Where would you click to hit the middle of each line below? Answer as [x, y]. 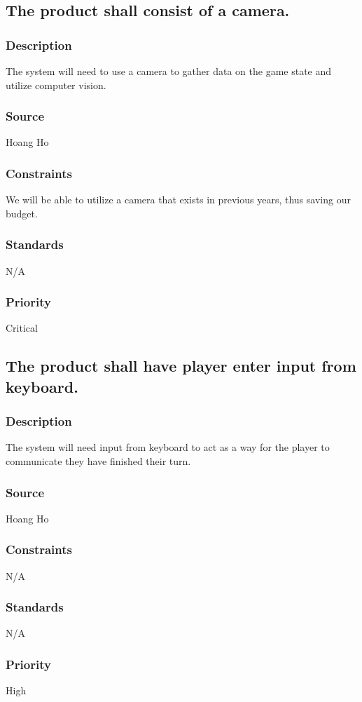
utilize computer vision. [56, 85]
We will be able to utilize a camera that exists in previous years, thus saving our [178, 200]
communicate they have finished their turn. [98, 461]
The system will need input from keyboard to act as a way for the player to [168, 447]
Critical [22, 328]
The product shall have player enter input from [181, 366]
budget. [22, 213]
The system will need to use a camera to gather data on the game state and [169, 71]
